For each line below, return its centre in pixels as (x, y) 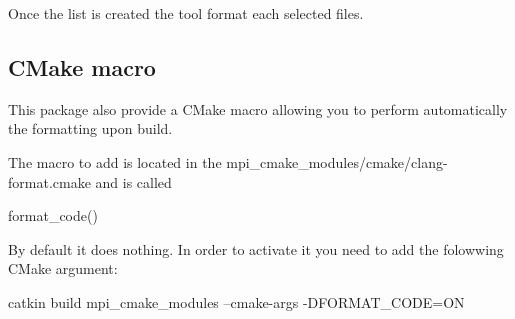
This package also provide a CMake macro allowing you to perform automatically (258, 108)
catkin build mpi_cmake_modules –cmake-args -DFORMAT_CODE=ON (236, 301)
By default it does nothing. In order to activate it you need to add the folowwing (256, 248)
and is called (133, 181)
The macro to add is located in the (115, 161)
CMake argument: (63, 268)
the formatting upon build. (90, 128)
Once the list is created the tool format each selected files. (186, 13)
